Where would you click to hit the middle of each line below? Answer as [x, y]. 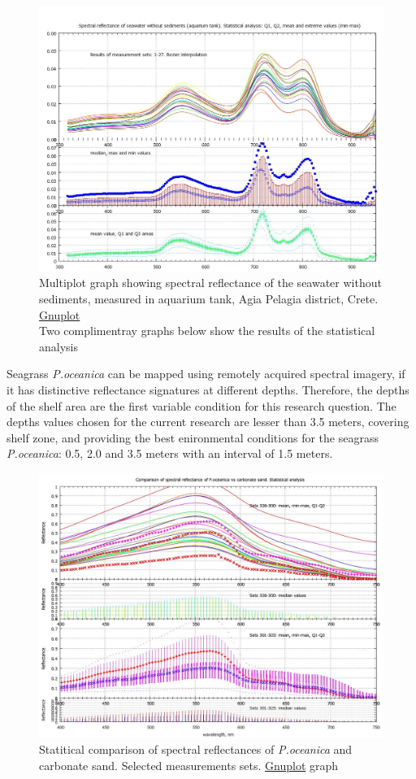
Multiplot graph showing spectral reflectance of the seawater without [210, 283]
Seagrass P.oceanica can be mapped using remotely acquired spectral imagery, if [206, 374]
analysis [58, 346]
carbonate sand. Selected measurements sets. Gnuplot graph [189, 765]
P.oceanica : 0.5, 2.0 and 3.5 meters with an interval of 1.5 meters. [170, 453]
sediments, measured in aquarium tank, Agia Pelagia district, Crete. [209, 299]
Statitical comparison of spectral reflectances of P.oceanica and [196, 749]
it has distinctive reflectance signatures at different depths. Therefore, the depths [208, 390]
